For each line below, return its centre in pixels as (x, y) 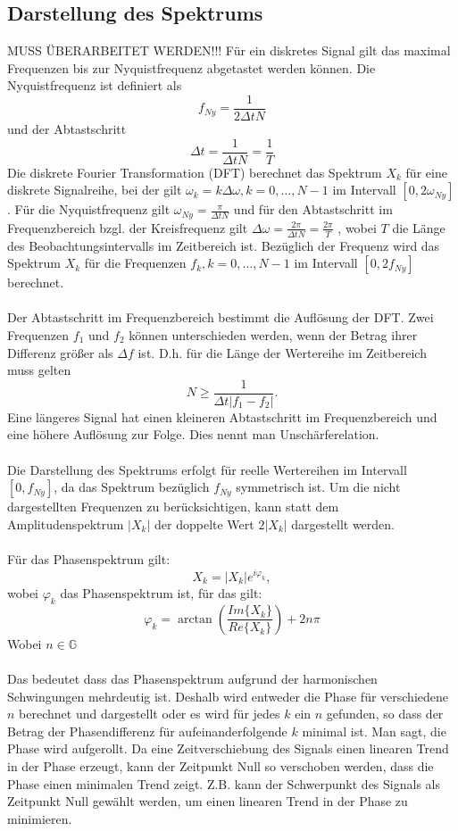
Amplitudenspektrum (66, 524)
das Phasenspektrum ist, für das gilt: (161, 593)
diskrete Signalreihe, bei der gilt (95, 190)
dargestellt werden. (343, 524)
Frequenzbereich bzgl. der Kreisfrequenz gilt (128, 227)
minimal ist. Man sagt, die (374, 731)
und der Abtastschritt (67, 129)
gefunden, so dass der (385, 714)
